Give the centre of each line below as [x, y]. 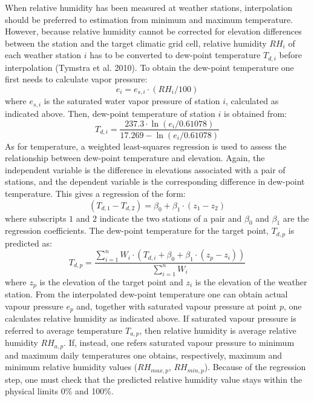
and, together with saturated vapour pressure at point [177, 306]
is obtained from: [255, 113]
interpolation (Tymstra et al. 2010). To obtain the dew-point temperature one [149, 67]
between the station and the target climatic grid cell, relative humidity [136, 43]
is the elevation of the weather [251, 281]
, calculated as [252, 101]
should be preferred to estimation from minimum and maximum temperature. [149, 19]
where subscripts [36, 218]
